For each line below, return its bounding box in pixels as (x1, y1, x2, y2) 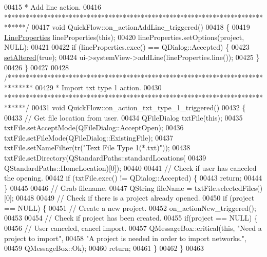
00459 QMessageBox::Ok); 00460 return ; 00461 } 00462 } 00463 (4, 243, 204, 253)
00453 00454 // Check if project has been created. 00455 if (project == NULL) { (4, 212, 258, 223)
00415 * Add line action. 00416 (4, 2, 102, 12)
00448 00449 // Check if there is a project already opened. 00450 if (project (16, 192, 255, 203)
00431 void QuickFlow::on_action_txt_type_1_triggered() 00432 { (31, 102, 246, 112)
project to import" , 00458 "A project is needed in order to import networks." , (4, 232, 246, 243)
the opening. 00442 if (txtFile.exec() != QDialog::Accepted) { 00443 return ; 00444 (4, 172, 262, 183)
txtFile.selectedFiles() (194, 182, 263, 193)
